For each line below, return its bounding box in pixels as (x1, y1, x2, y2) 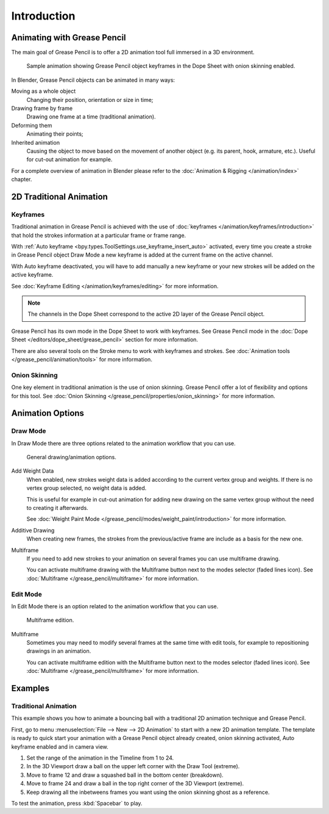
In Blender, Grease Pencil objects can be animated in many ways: (11, 76, 175, 84)
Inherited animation (11, 139, 60, 146)
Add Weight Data (11, 467, 54, 474)
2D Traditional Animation (11, 191, 108, 202)
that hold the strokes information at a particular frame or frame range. (11, 231, 186, 239)
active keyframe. (11, 271, 54, 278)
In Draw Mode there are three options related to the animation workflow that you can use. (11, 440, 236, 447)
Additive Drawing (11, 526, 55, 534)
